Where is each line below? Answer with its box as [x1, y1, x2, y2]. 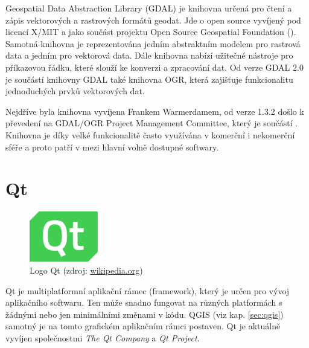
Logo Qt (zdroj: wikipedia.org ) [30, 264, 143, 276]
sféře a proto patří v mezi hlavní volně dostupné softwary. [5, 140, 219, 153]
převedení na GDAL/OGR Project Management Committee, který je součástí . [5, 117, 298, 129]
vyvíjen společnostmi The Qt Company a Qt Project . [5, 331, 200, 344]
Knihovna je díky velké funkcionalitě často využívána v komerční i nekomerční [5, 128, 295, 141]
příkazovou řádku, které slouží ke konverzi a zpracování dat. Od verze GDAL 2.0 [5, 60, 304, 73]
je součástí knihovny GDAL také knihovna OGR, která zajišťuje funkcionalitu [5, 72, 293, 85]
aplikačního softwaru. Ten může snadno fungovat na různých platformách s [5, 296, 282, 309]
